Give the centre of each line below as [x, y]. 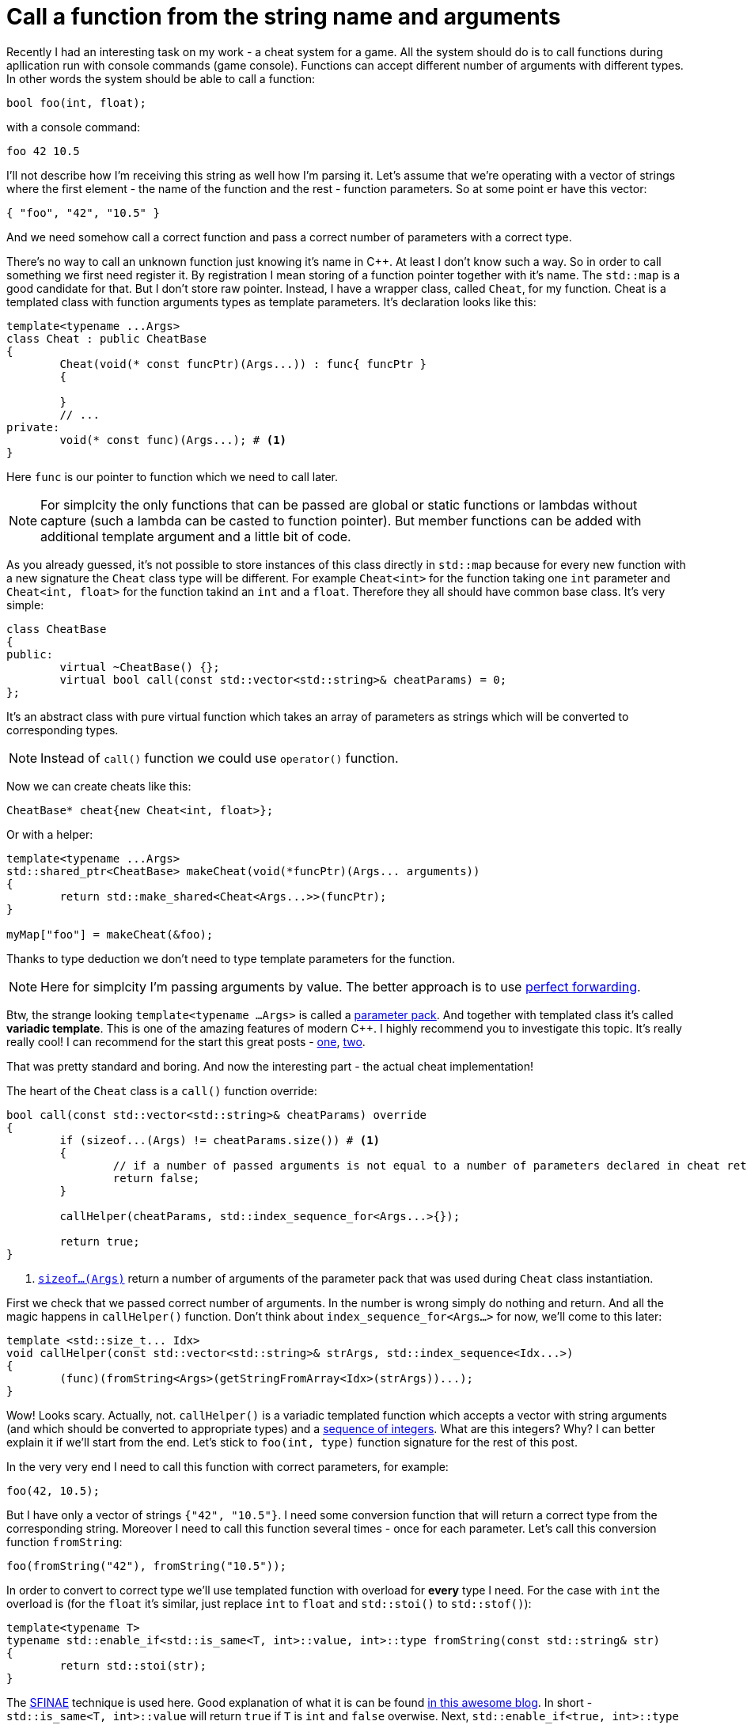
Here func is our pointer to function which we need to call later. [173, 476]
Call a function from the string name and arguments [284, 17]
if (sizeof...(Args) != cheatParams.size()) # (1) [220, 1140]
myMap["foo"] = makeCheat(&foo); [110, 934]
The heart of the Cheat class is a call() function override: [162, 1090]
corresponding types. [63, 730]
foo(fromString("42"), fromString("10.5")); [147, 1566]
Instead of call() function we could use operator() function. [220, 758]
